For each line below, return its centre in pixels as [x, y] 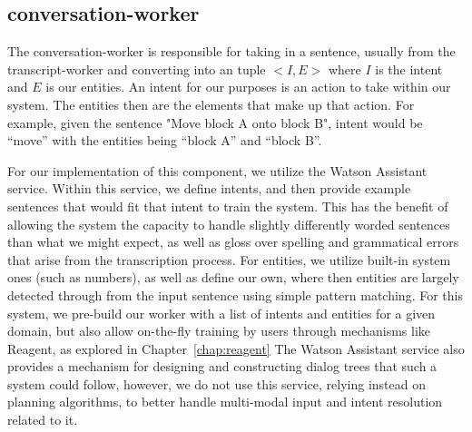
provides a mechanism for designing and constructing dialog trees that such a [222, 366]
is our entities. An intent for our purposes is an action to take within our [248, 87]
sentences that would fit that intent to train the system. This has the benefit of [228, 206]
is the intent [409, 69]
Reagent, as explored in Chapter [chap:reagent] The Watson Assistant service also [236, 348]
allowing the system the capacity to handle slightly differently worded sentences [229, 224]
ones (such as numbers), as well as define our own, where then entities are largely [233, 277]
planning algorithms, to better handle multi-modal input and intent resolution [225, 402]
